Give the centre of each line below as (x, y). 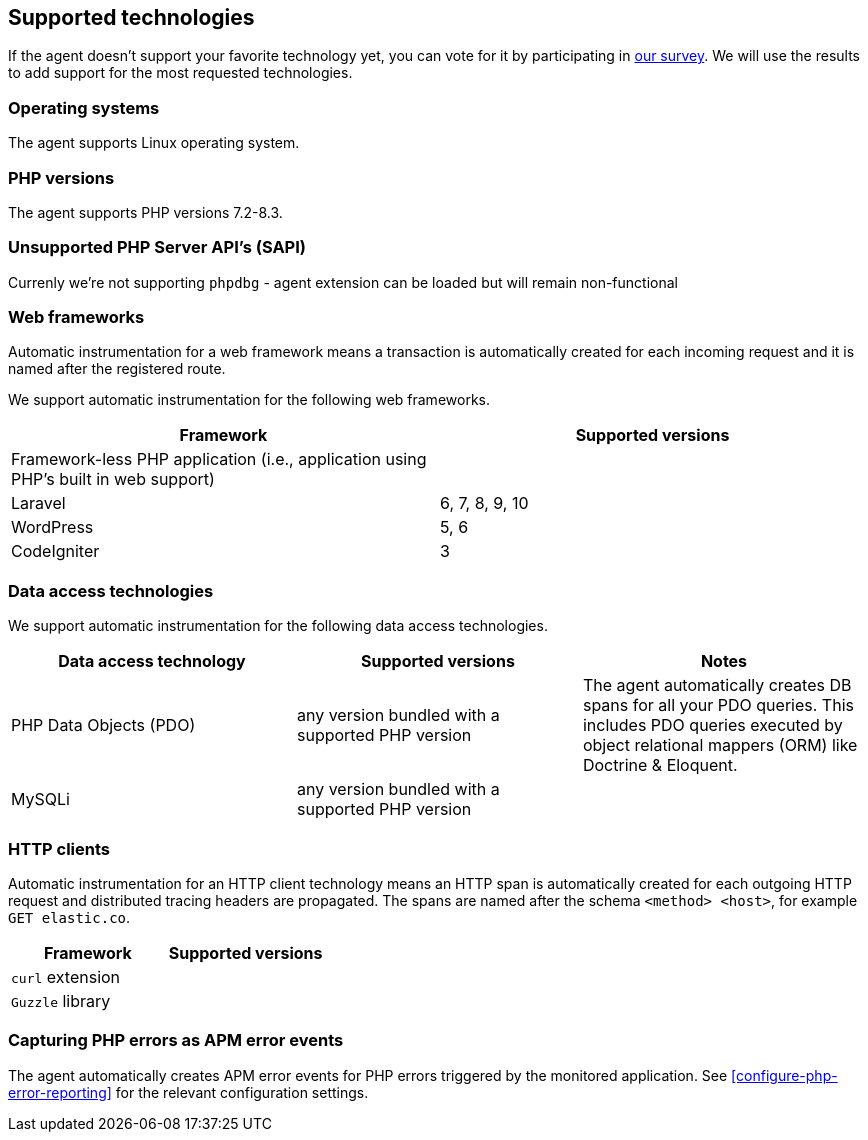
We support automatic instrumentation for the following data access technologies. (278, 626)
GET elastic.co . (69, 917)
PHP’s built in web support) (113, 479)
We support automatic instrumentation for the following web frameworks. (249, 400)
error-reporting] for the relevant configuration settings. (188, 1092)
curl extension (66, 976)
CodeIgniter (55, 551)
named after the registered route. (117, 369)
